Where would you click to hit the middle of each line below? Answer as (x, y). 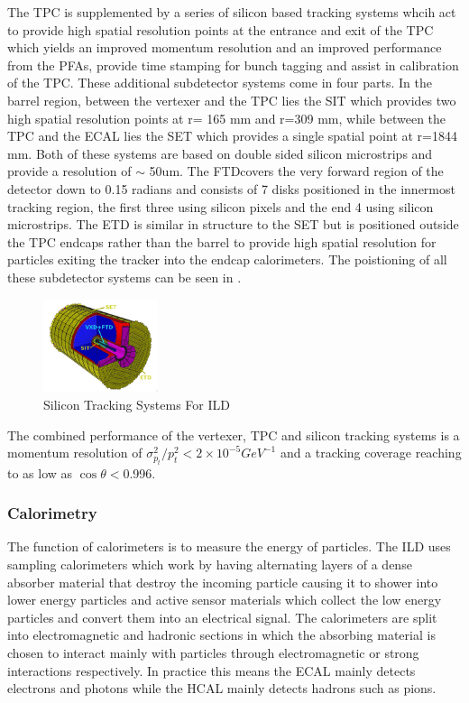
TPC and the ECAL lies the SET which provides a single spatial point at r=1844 (232, 136)
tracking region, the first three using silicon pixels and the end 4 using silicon (221, 206)
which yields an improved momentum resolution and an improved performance (225, 47)
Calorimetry (52, 513)
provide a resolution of (69, 171)
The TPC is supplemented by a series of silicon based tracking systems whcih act (232, 12)
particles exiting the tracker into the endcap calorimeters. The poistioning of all (227, 259)
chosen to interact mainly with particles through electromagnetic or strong (213, 653)
